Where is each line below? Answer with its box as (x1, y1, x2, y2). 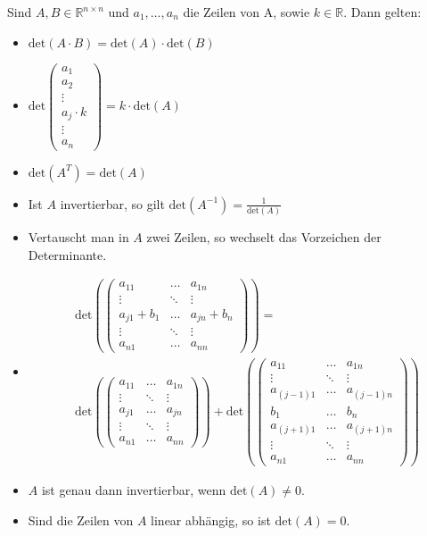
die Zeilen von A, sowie (183, 3, 310, 21)
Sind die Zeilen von (28, 510, 134, 529)
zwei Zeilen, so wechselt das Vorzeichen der (146, 227, 382, 246)
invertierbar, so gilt (60, 194, 165, 213)
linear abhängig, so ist (151, 510, 271, 529)
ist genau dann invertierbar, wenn (41, 480, 226, 498)
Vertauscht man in (28, 227, 129, 246)
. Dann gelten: (343, 3, 422, 21)
